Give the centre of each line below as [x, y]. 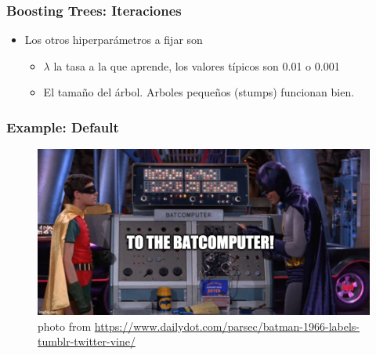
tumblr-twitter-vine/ [87, 341]
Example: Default [63, 127]
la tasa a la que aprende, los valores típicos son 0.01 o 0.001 [197, 65]
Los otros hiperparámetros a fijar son [114, 40]
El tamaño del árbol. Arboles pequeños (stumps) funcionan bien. [199, 92]
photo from [65, 326]
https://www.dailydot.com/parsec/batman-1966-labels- [227, 326]
